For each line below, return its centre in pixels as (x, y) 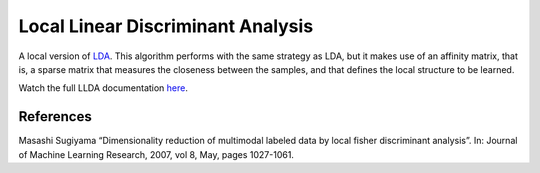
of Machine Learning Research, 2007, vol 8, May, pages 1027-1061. (156, 154)
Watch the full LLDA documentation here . (103, 88)
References (55, 116)
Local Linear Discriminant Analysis (166, 26)
